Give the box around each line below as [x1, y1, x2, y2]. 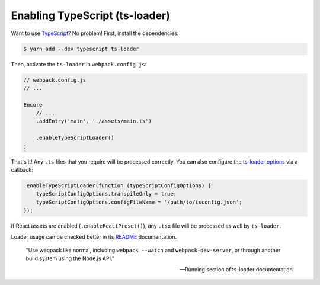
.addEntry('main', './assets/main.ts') [36, 118, 152, 124]
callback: [11, 166, 34, 173]
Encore [23, 101, 43, 108]
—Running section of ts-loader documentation [180, 265, 293, 273]
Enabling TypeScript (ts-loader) [11, 9, 170, 22]
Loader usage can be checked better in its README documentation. [11, 233, 177, 240]
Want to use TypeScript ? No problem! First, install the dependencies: [11, 30, 179, 37]
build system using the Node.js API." [25, 255, 115, 262]
